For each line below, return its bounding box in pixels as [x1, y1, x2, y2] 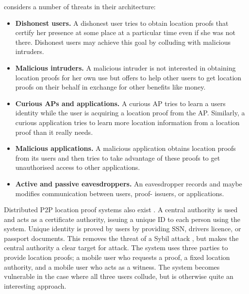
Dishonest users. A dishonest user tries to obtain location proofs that [15, 18, 229, 28]
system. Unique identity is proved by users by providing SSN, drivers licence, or [4, 223, 241, 234]
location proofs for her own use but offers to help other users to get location [15, 72, 242, 82]
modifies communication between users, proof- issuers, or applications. [15, 188, 224, 198]
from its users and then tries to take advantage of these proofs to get [15, 152, 220, 163]
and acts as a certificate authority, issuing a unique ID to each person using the [4, 214, 240, 224]
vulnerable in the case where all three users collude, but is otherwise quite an [4, 271, 233, 281]
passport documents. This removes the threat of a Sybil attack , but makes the [4, 233, 239, 243]
